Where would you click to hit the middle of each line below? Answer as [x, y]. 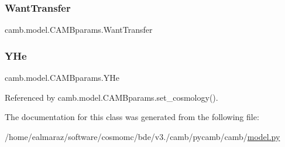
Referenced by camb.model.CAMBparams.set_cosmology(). [111, 97]
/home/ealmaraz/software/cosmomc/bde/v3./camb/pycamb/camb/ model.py [142, 136]
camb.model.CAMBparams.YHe [62, 78]
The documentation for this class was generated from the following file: [132, 117]
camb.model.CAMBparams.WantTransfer [79, 30]
